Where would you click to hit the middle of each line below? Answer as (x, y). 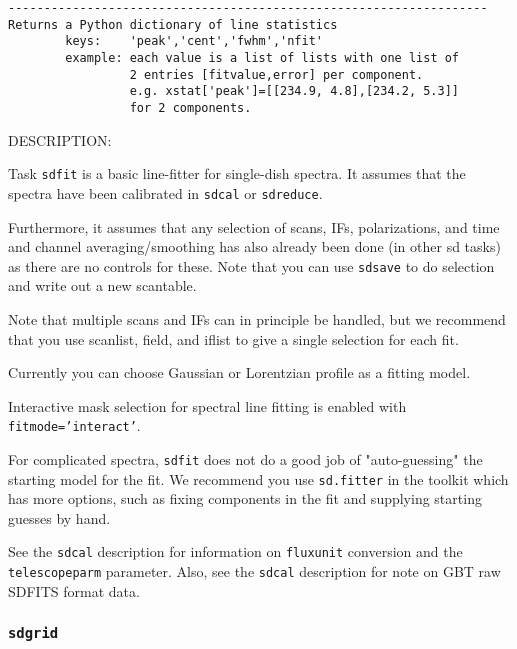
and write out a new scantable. (102, 285)
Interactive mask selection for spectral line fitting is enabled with (207, 405)
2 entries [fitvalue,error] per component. (276, 74)
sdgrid (33, 633)
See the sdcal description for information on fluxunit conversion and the (235, 551)
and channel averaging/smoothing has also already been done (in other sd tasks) (254, 246)
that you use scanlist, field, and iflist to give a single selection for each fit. (233, 338)
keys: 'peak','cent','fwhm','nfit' (194, 41)
